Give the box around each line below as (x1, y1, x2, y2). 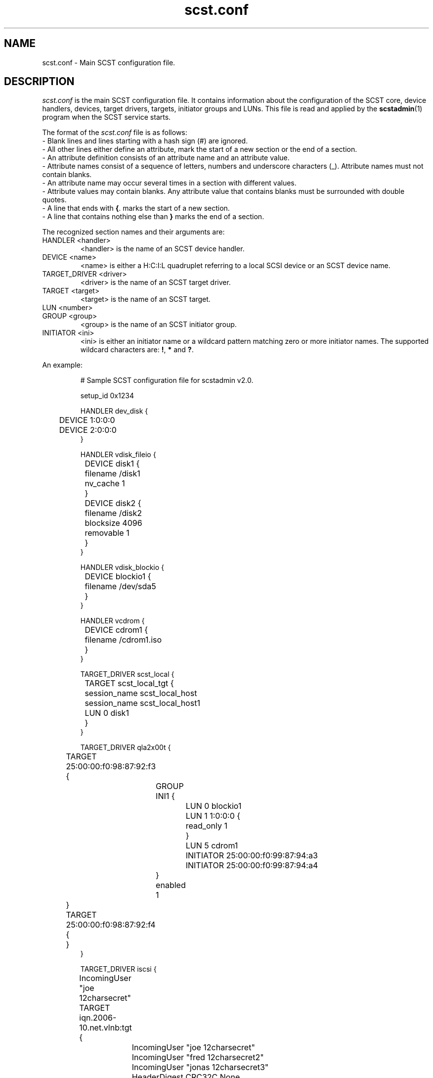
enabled (156, 880, 186, 891)
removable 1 (85, 528, 130, 538)
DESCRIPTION (4, 75, 75, 88)
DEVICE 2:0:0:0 (59, 425, 117, 435)
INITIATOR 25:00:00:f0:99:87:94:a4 (185, 860, 318, 871)
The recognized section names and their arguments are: (42, 228, 225, 236)
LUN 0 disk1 (85, 708, 129, 718)
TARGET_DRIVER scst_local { (80, 670, 174, 679)
